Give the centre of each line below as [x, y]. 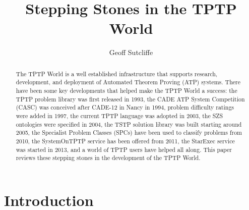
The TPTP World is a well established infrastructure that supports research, [117, 73]
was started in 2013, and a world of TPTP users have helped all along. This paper [124, 149]
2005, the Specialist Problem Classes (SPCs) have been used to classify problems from [129, 133]
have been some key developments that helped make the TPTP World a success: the [127, 91]
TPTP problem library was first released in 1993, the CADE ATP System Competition [130, 99]
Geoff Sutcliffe [131, 52]
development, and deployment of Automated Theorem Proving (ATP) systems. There [128, 82]
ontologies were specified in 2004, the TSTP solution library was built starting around [129, 124]
